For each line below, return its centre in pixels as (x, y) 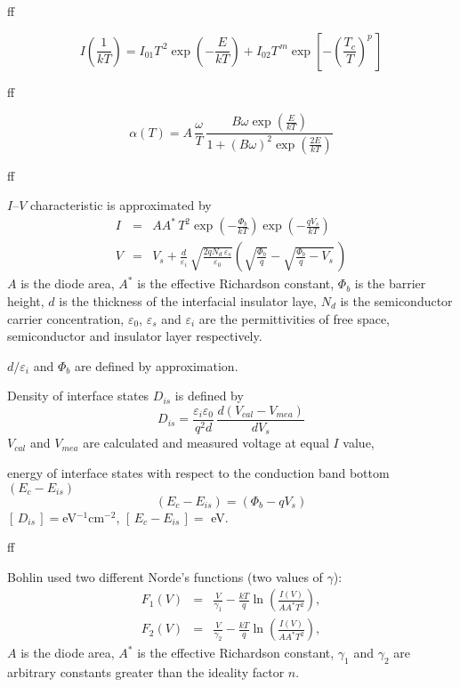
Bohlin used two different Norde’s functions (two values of (165, 576)
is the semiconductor (396, 300)
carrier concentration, (66, 318)
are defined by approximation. (156, 365)
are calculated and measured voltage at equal (206, 443)
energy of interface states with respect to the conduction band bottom (198, 472)
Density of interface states (78, 396)
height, (26, 300)
